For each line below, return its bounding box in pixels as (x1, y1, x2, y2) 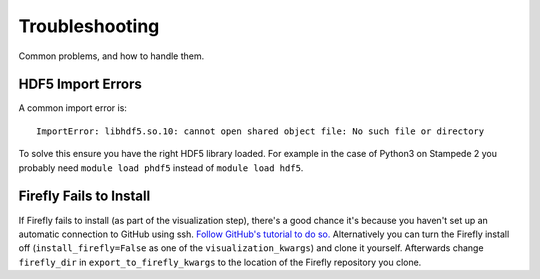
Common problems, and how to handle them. (18, 50, 205, 62)
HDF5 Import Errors (18, 76, 142, 93)
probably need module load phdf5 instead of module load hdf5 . (18, 161, 304, 174)
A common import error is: (18, 102, 127, 114)
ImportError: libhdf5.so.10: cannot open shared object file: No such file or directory (36, 125, 485, 137)
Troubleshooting (18, 15, 160, 37)
